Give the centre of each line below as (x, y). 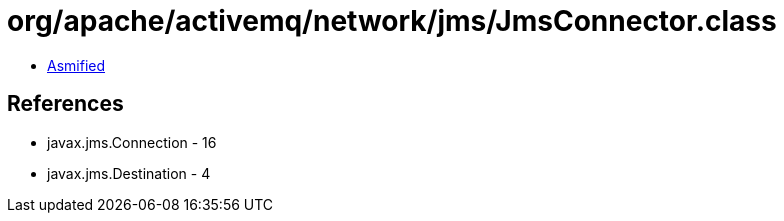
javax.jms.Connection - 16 (132, 142)
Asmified (76, 65)
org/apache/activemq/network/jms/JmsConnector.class (392, 21)
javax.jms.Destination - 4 (129, 173)
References (65, 104)
